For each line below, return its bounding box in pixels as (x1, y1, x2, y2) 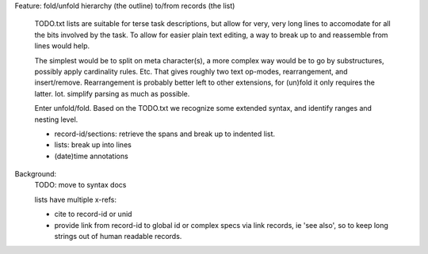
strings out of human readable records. (54, 232, 182, 241)
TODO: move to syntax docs (34, 180, 127, 190)
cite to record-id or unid (54, 210, 132, 219)
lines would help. (34, 41, 90, 51)
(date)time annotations (54, 151, 128, 161)
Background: (14, 169, 57, 179)
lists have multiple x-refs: (34, 195, 117, 204)
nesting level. (34, 115, 78, 124)
